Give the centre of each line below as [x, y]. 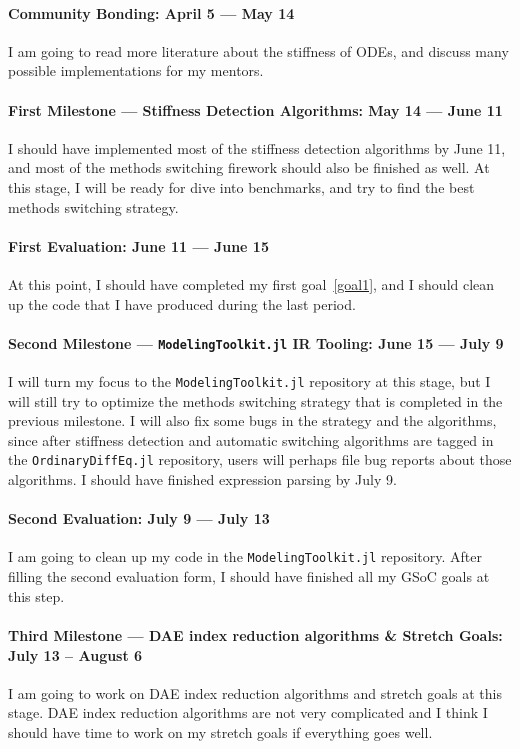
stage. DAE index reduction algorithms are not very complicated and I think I [248, 712]
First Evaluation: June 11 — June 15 [138, 245]
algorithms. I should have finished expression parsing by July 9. [202, 479]
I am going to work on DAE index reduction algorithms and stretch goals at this [255, 692]
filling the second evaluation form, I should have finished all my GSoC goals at [249, 576]
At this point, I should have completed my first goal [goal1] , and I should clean [251, 283]
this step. [36, 595]
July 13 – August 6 [75, 654]
